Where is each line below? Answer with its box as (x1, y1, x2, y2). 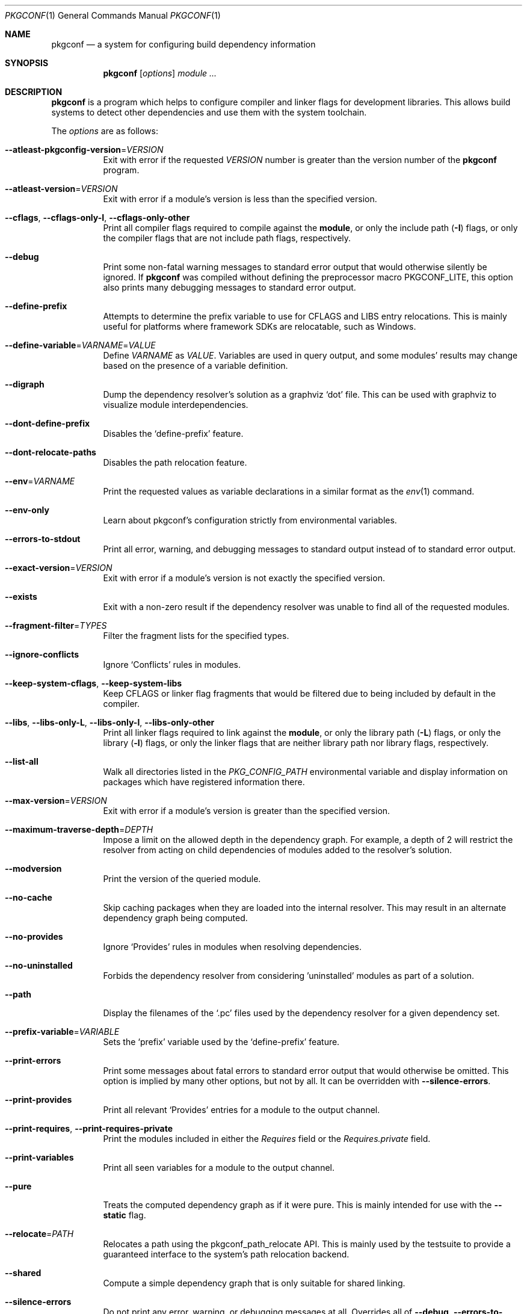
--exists (5, 591, 37, 602)
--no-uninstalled (5, 960, 73, 970)
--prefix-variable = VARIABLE (5, 1026, 120, 1037)
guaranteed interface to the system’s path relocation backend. (103, 1249, 350, 1259)
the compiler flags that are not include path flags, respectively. (103, 233, 351, 243)
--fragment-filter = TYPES (5, 620, 107, 631)
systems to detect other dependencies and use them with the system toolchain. (51, 107, 367, 117)
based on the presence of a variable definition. (103, 360, 288, 371)
